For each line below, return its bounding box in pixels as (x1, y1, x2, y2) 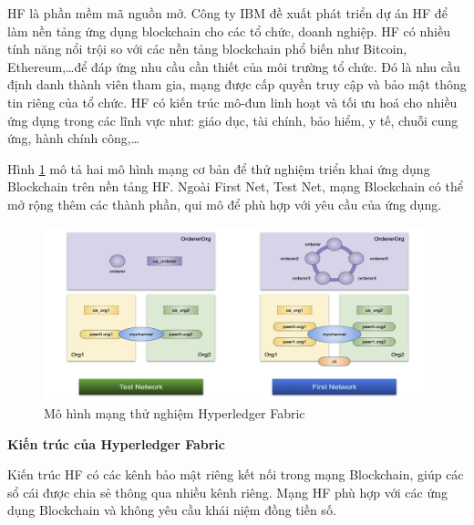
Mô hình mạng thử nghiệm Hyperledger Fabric (44, 404, 305, 422)
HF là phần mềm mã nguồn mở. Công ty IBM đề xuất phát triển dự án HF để (7, 4, 448, 22)
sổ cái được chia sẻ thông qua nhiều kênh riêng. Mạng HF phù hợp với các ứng (7, 482, 448, 501)
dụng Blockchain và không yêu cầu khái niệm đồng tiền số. (7, 500, 336, 520)
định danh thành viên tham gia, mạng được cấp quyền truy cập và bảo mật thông (7, 75, 467, 94)
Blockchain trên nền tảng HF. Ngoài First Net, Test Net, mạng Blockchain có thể (7, 177, 463, 196)
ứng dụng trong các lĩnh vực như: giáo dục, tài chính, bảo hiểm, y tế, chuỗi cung (7, 110, 459, 129)
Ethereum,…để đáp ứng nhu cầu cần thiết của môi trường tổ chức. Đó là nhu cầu (7, 57, 460, 76)
